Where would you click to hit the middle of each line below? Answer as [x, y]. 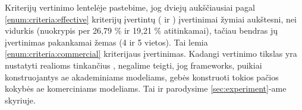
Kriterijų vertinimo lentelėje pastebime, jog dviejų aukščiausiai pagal [130, 7]
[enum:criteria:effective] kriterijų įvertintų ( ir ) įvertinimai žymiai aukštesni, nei [151, 19]
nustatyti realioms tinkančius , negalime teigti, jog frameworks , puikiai [133, 65]
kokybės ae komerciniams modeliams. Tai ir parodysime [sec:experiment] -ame [146, 88]
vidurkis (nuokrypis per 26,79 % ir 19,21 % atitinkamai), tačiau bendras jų [141, 30]
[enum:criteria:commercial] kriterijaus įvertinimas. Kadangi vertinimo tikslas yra [151, 54]
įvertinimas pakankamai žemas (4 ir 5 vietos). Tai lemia [106, 42]
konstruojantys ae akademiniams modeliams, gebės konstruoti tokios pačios [142, 77]
